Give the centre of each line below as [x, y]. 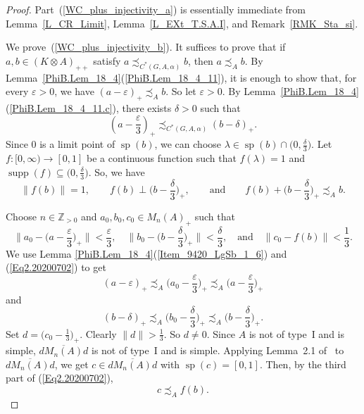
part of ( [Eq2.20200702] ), [59, 378]
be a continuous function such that [161, 158]
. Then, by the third [303, 364]
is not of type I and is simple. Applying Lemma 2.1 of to [218, 350]
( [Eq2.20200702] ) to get [56, 267]
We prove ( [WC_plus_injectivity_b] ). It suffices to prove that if [146, 47]
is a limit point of [77, 144]
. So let [181, 91]
